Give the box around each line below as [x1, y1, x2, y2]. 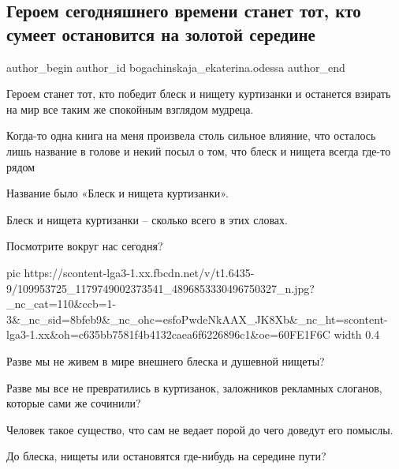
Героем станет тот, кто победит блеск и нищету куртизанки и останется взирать [6, 85, 391, 102]
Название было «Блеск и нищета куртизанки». [6, 185, 229, 201]
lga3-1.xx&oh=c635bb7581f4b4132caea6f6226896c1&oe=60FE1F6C [6, 326, 330, 343]
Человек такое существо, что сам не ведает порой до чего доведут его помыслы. [6, 421, 393, 437]
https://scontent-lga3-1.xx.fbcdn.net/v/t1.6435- [24, 264, 255, 280]
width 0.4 [334, 326, 380, 343]
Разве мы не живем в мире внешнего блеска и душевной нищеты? [6, 352, 325, 369]
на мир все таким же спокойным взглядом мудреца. [6, 100, 254, 117]
